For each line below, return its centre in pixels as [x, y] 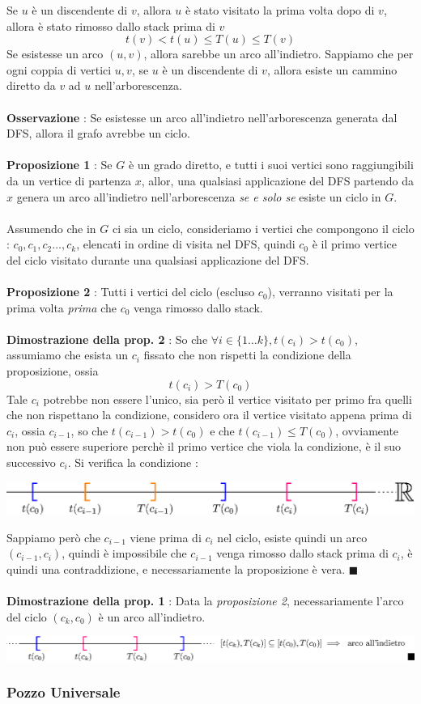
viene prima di [166, 537]
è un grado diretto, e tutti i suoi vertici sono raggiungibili [271, 165]
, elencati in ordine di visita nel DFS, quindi [186, 244]
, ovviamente [367, 430]
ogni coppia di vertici [59, 69]
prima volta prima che [62, 307]
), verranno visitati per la [330, 292]
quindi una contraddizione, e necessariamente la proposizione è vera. [176, 568]
